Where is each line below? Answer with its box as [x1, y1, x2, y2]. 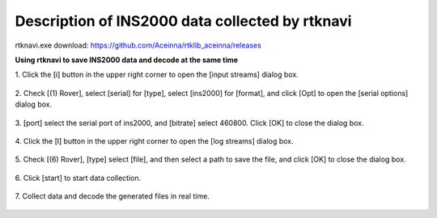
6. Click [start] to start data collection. [15, 173, 142, 182]
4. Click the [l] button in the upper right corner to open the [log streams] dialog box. [15, 136, 295, 145]
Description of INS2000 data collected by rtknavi [15, 12, 352, 30]
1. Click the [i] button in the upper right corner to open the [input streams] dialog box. [15, 69, 299, 80]
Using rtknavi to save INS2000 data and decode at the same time [15, 55, 239, 65]
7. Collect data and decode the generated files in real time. [15, 191, 210, 201]
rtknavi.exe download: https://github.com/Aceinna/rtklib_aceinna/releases [15, 40, 262, 50]
